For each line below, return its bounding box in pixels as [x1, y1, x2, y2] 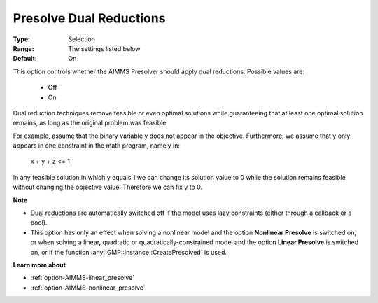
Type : [13, 35, 31, 43]
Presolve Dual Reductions [13, 10, 166, 26]
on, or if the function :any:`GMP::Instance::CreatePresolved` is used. [30, 248, 227, 256]
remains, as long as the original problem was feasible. [13, 119, 168, 127]
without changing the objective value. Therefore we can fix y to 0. [13, 183, 203, 192]
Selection [68, 35, 96, 43]
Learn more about [13, 260, 66, 269]
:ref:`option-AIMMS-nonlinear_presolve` [30, 283, 146, 292]
